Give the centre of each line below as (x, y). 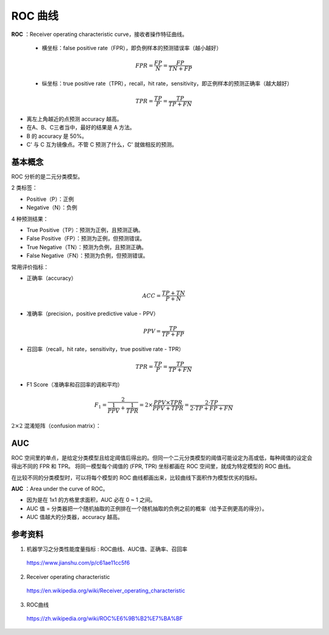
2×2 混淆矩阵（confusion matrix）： (56, 426)
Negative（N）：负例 (52, 208)
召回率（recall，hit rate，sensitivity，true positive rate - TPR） (105, 349)
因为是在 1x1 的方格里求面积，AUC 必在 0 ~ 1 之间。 (91, 500)
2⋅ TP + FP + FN (212, 408)
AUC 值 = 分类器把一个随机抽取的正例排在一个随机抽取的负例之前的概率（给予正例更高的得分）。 (147, 508)
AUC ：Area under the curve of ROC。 (60, 488)
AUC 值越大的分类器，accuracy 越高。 (75, 517)
